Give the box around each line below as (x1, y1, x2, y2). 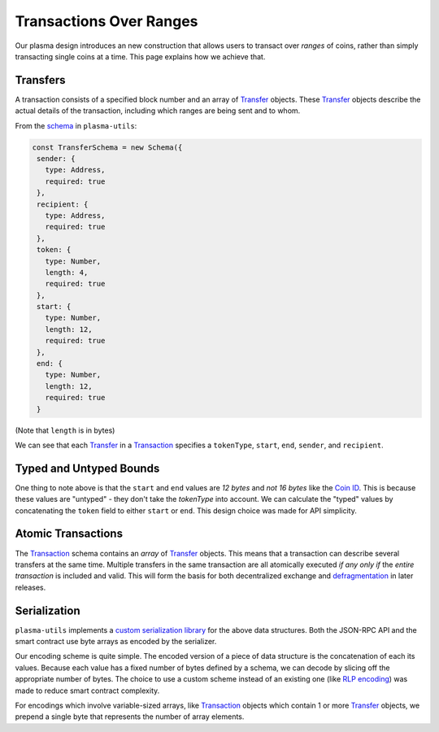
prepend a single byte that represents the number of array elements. (15, 712, 245, 721)
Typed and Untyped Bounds (15, 461, 160, 475)
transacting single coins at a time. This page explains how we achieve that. (15, 51, 266, 61)
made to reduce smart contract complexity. (15, 686, 160, 695)
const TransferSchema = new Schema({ (32, 142, 183, 152)
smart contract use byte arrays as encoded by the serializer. (15, 637, 217, 647)
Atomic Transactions (15, 527, 124, 541)
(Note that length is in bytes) (15, 425, 115, 435)
